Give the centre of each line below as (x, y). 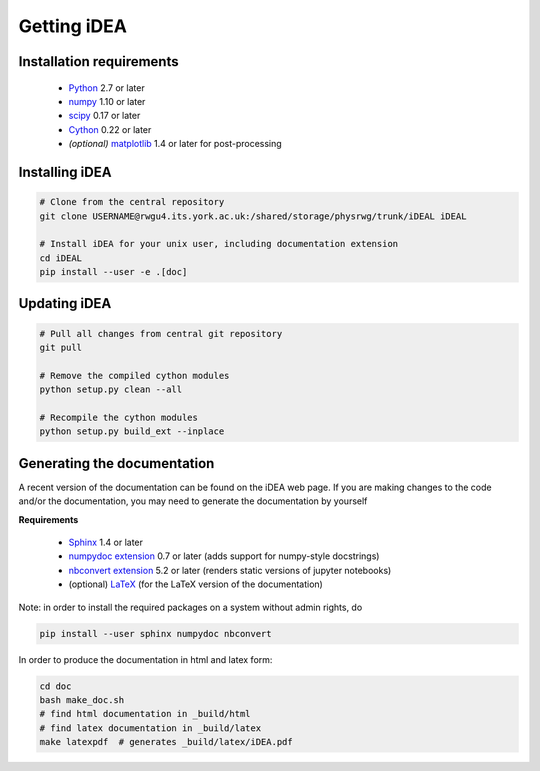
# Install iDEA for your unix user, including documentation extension (219, 244)
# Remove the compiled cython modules (134, 375)
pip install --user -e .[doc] (113, 272)
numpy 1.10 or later (107, 101)
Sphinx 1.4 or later (106, 542)
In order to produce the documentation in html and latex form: (145, 659)
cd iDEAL (61, 258)
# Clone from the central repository (132, 202)
